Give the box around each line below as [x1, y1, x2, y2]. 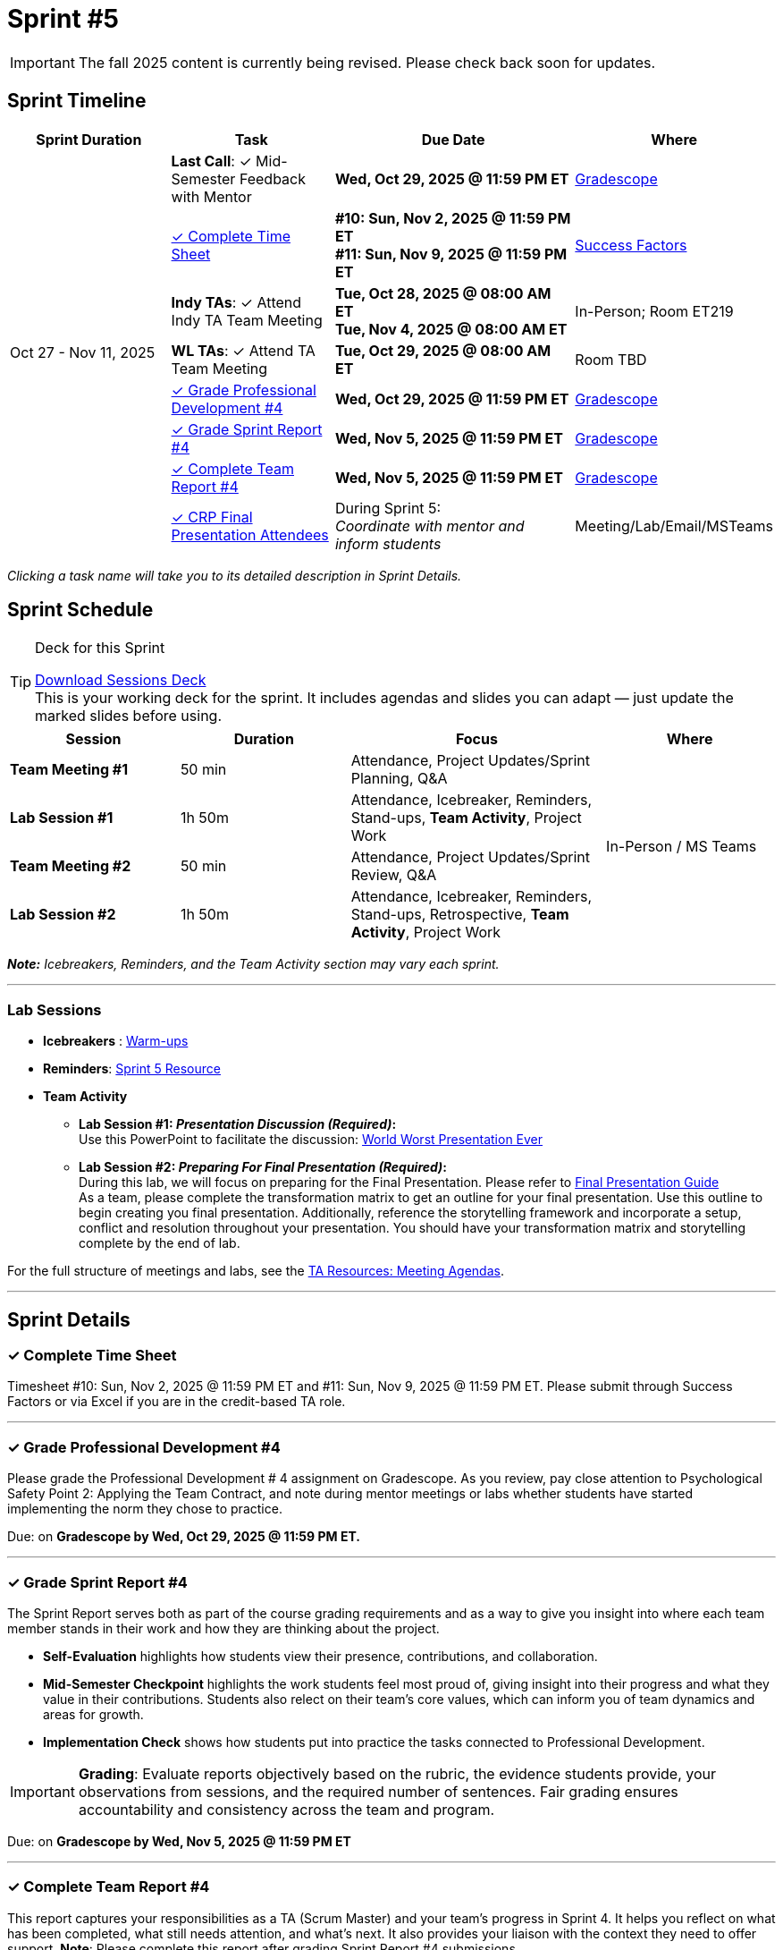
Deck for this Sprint [35, 639, 165, 657]
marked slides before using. [35, 707, 222, 725]
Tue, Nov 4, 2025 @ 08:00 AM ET [334, 319, 568, 338]
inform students [334, 534, 442, 553]
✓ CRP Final [171, 507, 253, 526]
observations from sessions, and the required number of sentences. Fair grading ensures [78, 1782, 678, 1801]
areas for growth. [43, 1706, 144, 1722]
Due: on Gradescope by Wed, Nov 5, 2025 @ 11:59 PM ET [7, 1833, 351, 1849]
